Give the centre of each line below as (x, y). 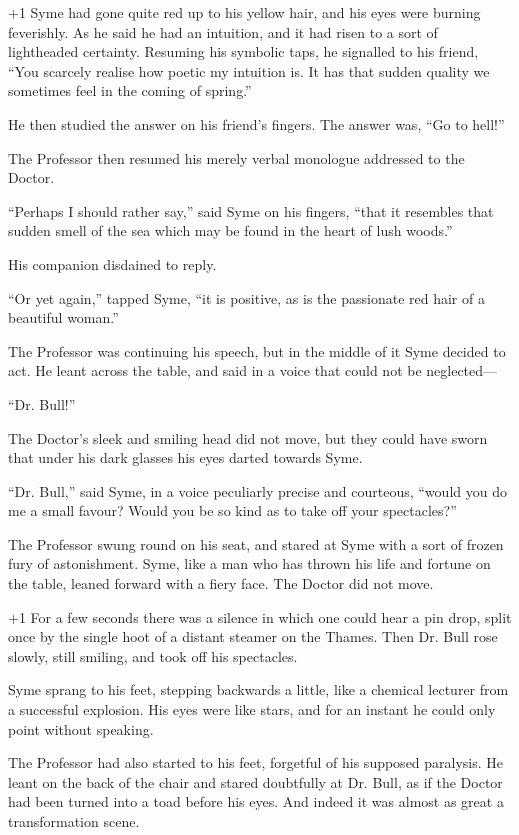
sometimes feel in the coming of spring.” (130, 90)
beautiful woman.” (63, 317)
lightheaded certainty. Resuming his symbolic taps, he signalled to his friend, (243, 51)
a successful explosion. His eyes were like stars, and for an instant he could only (252, 709)
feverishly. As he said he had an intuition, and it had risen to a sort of (223, 31)
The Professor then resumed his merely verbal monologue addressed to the (236, 157)
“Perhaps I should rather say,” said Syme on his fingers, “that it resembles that (251, 210)
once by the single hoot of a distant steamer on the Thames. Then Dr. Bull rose (253, 636)
